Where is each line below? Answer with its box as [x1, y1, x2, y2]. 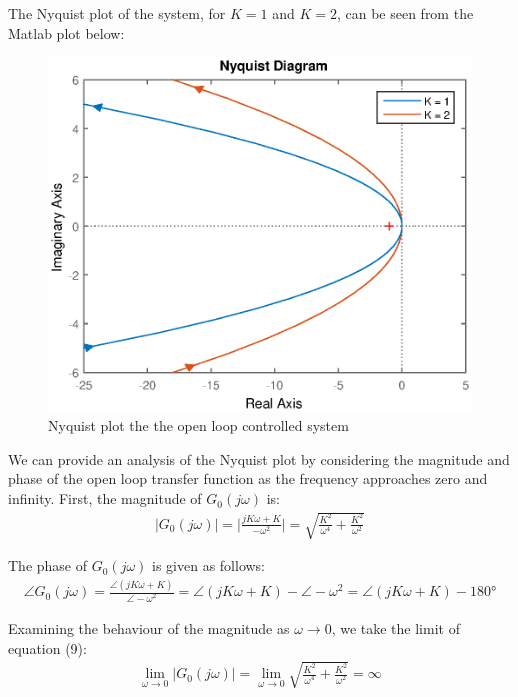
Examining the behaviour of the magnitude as [8, 618, 290, 639]
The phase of [8, 555, 88, 576]
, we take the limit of [331, 618, 460, 639]
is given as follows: [152, 555, 266, 576]
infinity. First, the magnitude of [8, 488, 202, 509]
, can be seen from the [336, 3, 474, 23]
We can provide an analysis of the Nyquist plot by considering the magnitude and [8, 448, 510, 469]
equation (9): [8, 637, 87, 658]
